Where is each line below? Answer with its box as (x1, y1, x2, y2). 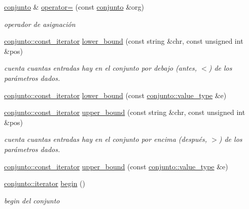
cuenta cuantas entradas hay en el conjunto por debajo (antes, (4, 63, 197, 73)
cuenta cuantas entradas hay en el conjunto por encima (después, (4, 134, 207, 144)
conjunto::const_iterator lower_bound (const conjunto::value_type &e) (4, 89, 227, 100)
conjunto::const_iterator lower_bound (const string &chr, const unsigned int (4, 36, 243, 46)
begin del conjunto (4, 195, 60, 205)
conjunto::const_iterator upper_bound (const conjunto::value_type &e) (4, 161, 228, 171)
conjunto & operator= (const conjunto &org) (4, 2, 144, 12)
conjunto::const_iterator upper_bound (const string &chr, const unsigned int (4, 107, 245, 117)
